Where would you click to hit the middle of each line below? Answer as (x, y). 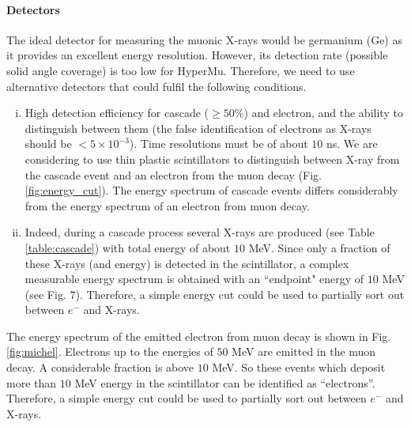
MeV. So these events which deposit (299, 367)
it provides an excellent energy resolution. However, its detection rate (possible (197, 55)
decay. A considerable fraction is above (100, 367)
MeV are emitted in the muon (304, 351)
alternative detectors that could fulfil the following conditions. (156, 86)
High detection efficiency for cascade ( (117, 113)
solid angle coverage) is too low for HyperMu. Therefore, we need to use (181, 70)
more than (32, 382)
